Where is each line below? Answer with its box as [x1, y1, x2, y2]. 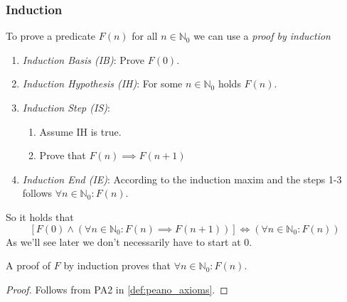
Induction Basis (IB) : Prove [22, 52, 145, 67]
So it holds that [6, 209, 74, 224]
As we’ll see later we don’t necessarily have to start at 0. [6, 234, 252, 249]
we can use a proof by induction [193, 28, 331, 43]
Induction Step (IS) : [22, 100, 110, 114]
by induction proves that [63, 258, 171, 273]
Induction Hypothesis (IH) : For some [22, 76, 183, 91]
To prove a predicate [6, 28, 96, 43]
